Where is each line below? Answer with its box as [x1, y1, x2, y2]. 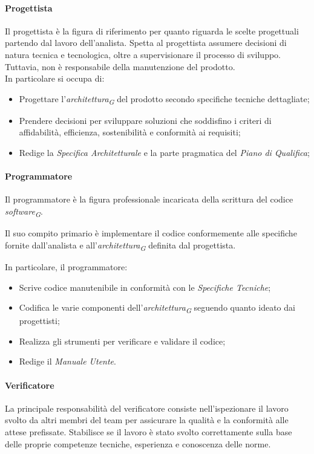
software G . [5, 205, 43, 219]
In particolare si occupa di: [5, 72, 105, 85]
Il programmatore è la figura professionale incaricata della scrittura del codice [5, 193, 293, 206]
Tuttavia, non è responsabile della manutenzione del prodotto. [5, 60, 235, 73]
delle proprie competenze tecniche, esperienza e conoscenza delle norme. [5, 437, 271, 450]
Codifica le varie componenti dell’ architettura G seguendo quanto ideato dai [19, 301, 295, 315]
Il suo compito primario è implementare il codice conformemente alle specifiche [5, 227, 297, 239]
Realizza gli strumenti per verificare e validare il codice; [19, 334, 226, 347]
